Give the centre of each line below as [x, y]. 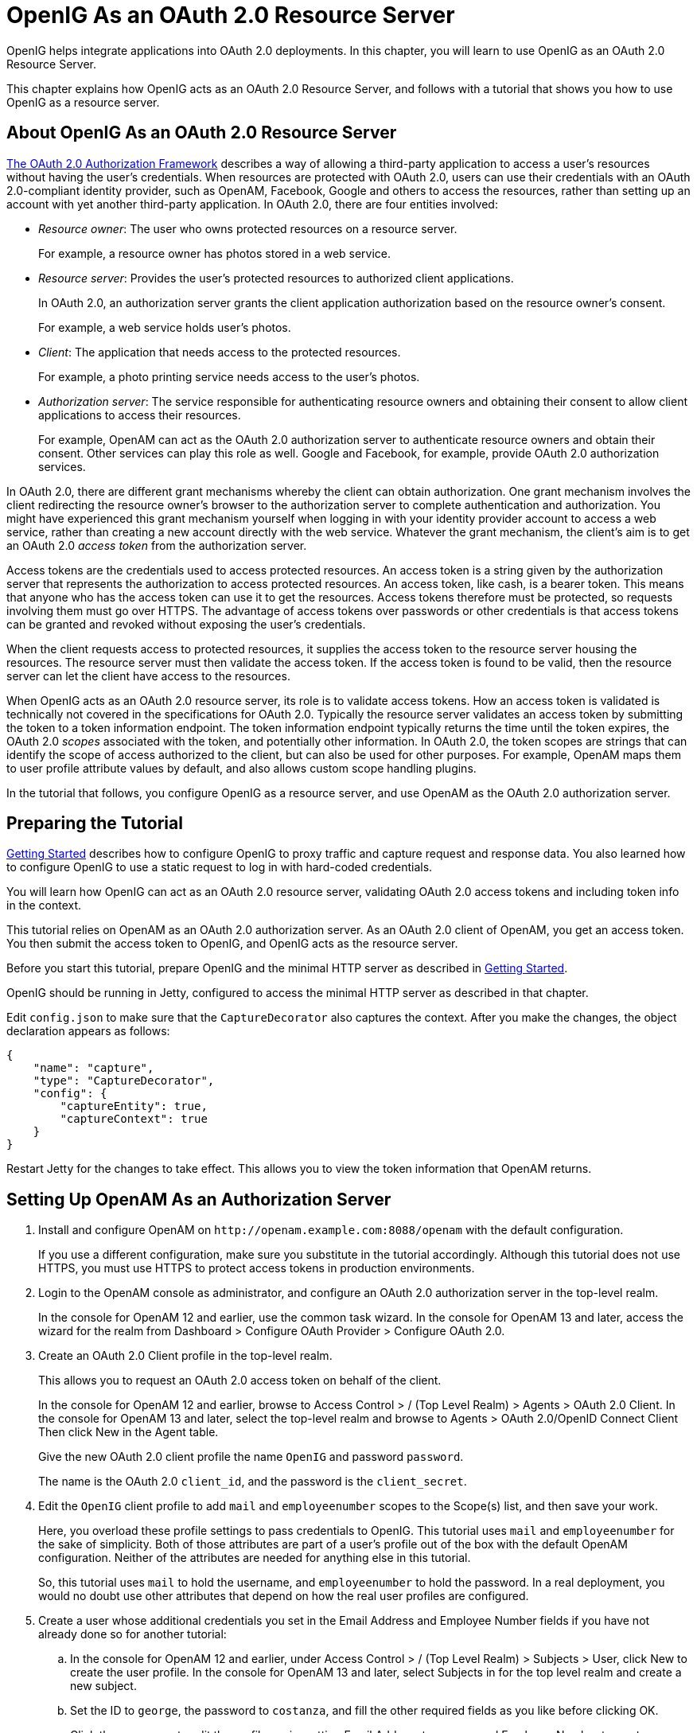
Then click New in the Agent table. [128, 1432]
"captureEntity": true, [134, 1106]
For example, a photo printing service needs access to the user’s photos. [229, 376]
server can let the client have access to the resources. [148, 676]
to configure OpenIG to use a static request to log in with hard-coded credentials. [220, 867]
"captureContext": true [134, 1119]
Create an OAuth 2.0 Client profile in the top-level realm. [185, 1356]
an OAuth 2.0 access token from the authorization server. [157, 545]
